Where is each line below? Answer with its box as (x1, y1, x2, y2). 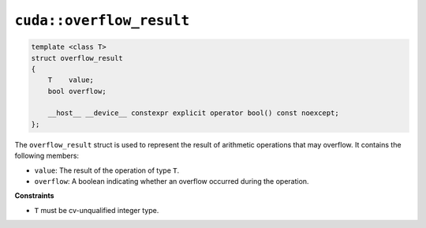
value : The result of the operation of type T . (34, 166, 180, 175)
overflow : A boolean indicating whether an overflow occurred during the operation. (34, 177, 309, 186)
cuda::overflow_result (14, 12, 190, 29)
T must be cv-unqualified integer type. (34, 205, 159, 215)
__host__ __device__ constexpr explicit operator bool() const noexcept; (47, 109, 339, 118)
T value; (47, 76, 95, 84)
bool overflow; (47, 87, 106, 95)
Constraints (14, 191, 54, 200)
